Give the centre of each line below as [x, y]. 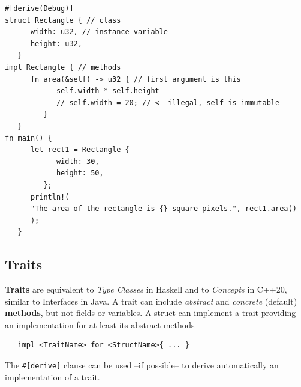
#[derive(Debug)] [39, 8]
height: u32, [56, 44]
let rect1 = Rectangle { [80, 150]
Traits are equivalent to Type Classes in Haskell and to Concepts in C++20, [146, 289]
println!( [50, 197]
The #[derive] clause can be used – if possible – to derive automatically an [142, 365]
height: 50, [80, 173]
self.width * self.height [108, 91]
